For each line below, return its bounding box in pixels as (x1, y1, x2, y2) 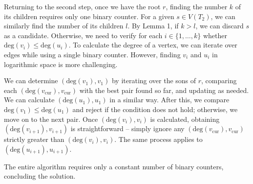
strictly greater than (4, 134, 64, 144)
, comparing (201, 75, 237, 86)
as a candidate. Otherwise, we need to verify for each (4, 30, 163, 40)
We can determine (4, 75, 58, 86)
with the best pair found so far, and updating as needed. (79, 85, 249, 95)
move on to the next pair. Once (4, 114, 98, 124)
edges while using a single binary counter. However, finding (4, 49, 181, 59)
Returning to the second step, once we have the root (4, 1, 161, 11)
